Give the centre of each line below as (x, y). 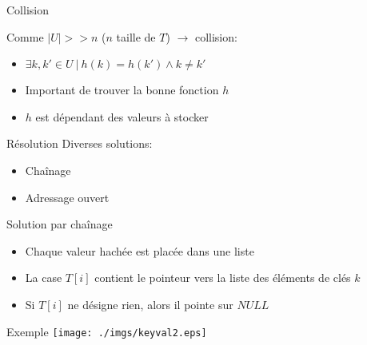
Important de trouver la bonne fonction (122, 90)
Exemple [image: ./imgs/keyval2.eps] (107, 331)
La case (44, 278)
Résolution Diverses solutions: (80, 143)
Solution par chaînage (60, 224)
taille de (136, 36)
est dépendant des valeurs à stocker (122, 116)
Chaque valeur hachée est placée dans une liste (140, 250)
